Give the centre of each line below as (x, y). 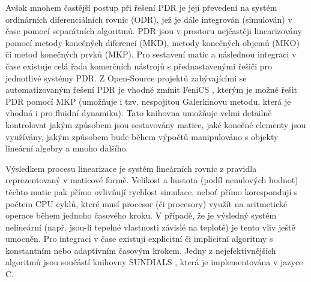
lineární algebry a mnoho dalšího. (67, 148)
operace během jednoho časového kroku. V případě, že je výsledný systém (141, 215)
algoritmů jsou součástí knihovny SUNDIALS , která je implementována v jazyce (154, 262)
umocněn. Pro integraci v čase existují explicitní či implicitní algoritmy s (139, 239)
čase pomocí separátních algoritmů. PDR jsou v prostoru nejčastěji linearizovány (154, 31)
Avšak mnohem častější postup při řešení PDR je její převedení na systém (141, 7)
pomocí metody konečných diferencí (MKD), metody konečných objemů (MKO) (152, 42)
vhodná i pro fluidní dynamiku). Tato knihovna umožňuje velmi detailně (139, 113)
